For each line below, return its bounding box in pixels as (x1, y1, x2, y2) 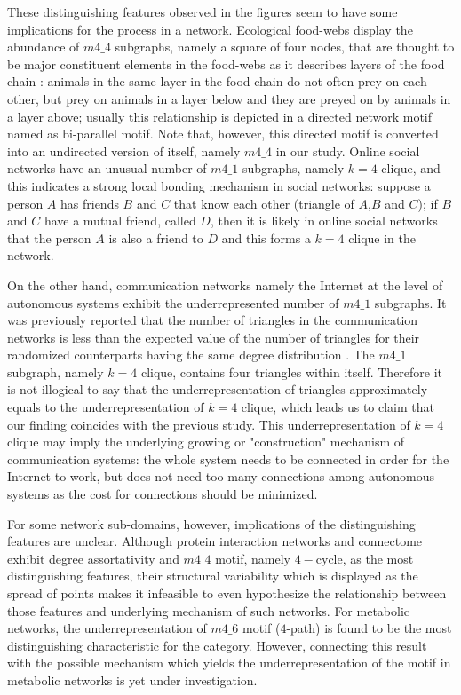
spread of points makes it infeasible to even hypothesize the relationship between (7, 584, 447, 602)
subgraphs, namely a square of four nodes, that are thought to (115, 37, 455, 56)
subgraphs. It (374, 293, 447, 312)
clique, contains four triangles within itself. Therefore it (140, 362, 443, 381)
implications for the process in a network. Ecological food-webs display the (7, 20, 413, 38)
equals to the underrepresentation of (7, 398, 204, 416)
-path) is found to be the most (286, 619, 452, 637)
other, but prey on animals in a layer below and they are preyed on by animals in (7, 89, 451, 107)
